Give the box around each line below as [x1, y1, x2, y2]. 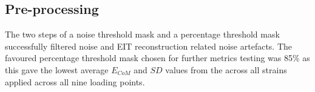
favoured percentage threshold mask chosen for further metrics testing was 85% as [5, 51, 310, 64]
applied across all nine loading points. [5, 75, 145, 88]
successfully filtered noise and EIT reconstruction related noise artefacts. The [5, 39, 293, 52]
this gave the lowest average [5, 63, 109, 76]
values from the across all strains [165, 63, 287, 76]
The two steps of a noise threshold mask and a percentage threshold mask [5, 28, 280, 41]
